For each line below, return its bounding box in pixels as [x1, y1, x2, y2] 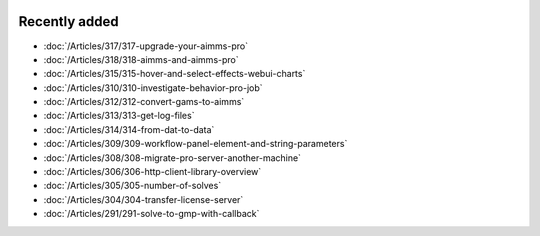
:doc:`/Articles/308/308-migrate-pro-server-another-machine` [43, 151, 302, 164]
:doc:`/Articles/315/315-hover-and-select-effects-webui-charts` [43, 68, 306, 80]
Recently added [18, 13, 119, 30]
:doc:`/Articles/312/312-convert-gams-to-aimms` [43, 96, 245, 108]
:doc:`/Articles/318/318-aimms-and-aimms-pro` [43, 53, 239, 65]
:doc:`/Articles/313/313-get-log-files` [43, 110, 195, 122]
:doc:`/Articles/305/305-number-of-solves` [43, 180, 222, 192]
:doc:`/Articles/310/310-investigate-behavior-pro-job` [43, 81, 264, 94]
